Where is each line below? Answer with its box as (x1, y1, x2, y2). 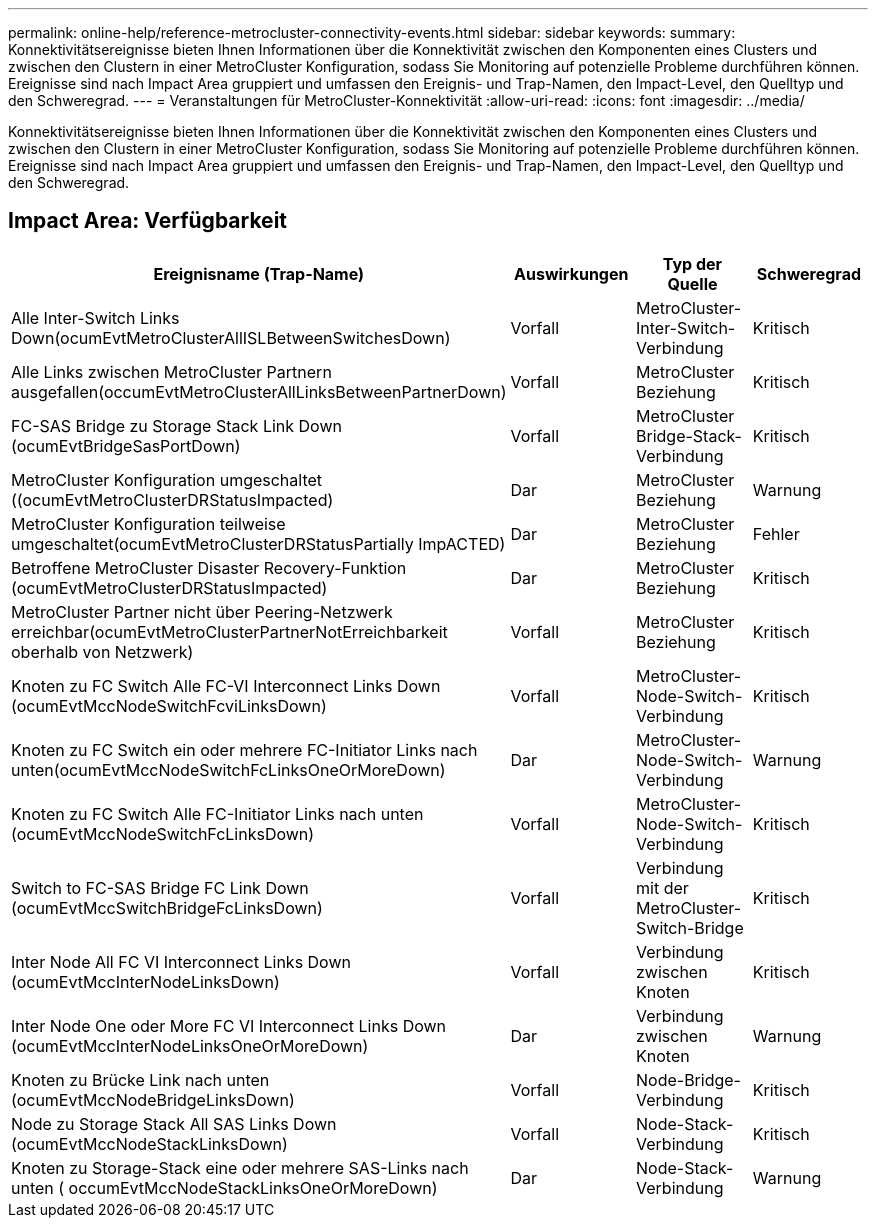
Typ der (662, 253, 723, 274)
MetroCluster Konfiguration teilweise (11, 513, 286, 534)
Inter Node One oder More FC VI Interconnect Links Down (11, 1015, 447, 1036)
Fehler (752, 523, 800, 544)
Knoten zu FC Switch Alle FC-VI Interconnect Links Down (11, 675, 441, 696)
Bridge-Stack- (636, 425, 742, 446)
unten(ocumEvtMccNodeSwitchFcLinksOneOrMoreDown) (11, 759, 446, 780)
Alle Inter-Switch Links (11, 307, 180, 328)
